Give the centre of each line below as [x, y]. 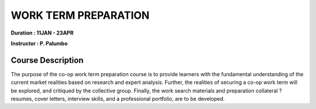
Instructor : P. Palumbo [39, 43]
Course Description [47, 60]
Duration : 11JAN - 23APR [42, 33]
